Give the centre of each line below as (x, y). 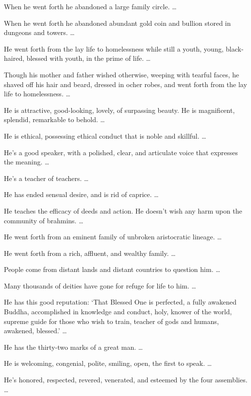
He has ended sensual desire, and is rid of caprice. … (81, 194)
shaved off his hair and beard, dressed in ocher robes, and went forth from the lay (125, 84)
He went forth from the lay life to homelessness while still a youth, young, (114, 48)
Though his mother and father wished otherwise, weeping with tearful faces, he (122, 74)
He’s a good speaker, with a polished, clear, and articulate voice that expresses (121, 152)
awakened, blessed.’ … (35, 331)
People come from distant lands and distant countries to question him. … (112, 269)
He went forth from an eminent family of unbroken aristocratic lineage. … (113, 237)
